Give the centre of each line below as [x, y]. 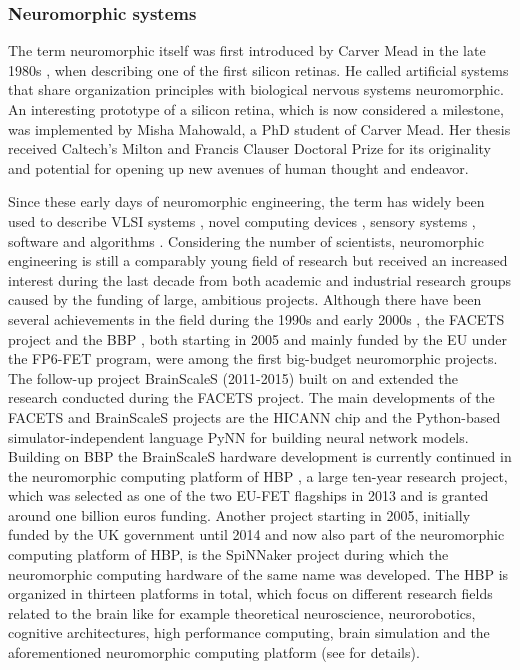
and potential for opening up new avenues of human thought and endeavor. [238, 167]
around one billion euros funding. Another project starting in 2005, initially [239, 514]
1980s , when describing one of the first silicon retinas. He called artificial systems [258, 69]
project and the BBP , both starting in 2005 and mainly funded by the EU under [257, 338]
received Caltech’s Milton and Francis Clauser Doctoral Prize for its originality [250, 148]
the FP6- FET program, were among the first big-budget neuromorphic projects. [253, 358]
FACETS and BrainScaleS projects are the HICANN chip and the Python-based [254, 416]
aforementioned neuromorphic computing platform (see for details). [214, 652]
